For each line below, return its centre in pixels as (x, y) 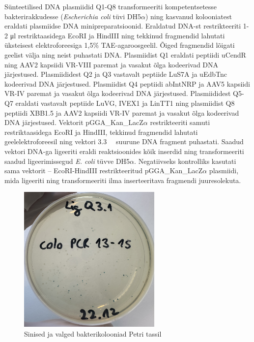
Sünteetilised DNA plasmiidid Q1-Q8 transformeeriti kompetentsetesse (111, 6)
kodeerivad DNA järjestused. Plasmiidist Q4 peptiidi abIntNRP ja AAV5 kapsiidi (127, 83)
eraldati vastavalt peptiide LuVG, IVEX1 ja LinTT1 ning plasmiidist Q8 (125, 103)
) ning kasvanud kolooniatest (188, 16)
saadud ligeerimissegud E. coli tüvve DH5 (67, 161)
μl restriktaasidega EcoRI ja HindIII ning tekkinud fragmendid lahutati (117, 35)
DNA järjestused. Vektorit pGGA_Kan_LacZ (74, 122)
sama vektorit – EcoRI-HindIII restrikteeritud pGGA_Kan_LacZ (104, 171)
